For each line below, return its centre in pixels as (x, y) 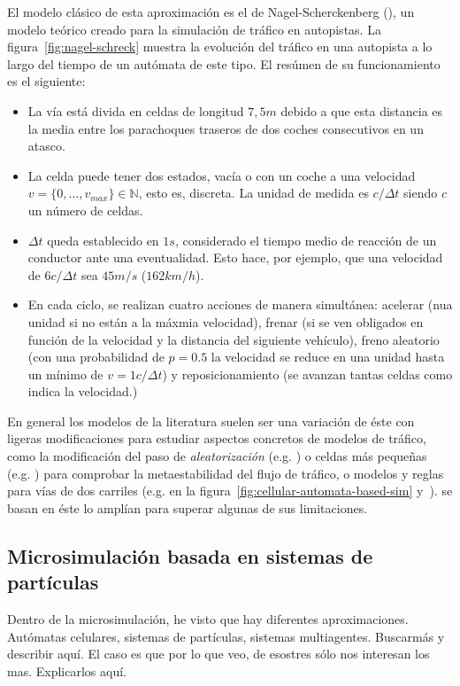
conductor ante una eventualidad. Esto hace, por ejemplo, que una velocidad (235, 257)
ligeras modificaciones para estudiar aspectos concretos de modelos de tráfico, (217, 438)
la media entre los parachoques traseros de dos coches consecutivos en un (226, 128)
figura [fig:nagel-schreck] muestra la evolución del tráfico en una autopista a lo (220, 47)
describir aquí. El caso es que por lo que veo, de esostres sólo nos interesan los (218, 654)
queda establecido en (103, 240)
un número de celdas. (85, 210)
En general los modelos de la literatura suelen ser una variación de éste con (211, 421)
